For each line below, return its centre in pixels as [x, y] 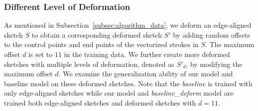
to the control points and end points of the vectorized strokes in [101, 44]
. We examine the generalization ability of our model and [146, 74]
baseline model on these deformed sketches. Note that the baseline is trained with [128, 83]
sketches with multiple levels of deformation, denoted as [89, 64]
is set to [40, 54]
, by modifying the [214, 64]
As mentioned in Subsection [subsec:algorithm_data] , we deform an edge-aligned [128, 25]
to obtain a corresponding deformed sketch [97, 34]
